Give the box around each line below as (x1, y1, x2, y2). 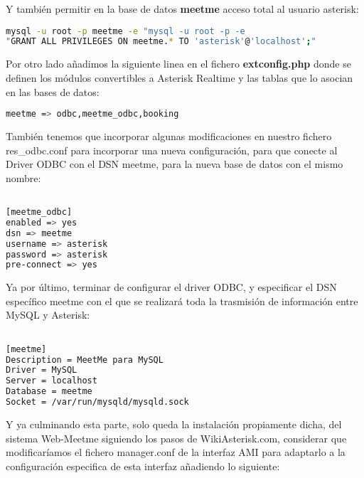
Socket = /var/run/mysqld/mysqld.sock (6, 397, 189, 408)
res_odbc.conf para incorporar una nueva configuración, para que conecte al (6, 142, 338, 157)
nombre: (6, 170, 41, 185)
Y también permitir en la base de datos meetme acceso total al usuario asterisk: (6, 1, 359, 16)
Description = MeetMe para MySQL (6, 354, 164, 365)
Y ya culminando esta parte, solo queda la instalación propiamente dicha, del (6, 416, 342, 431)
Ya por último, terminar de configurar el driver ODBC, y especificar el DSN (6, 280, 337, 294)
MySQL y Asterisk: (6, 307, 90, 322)
